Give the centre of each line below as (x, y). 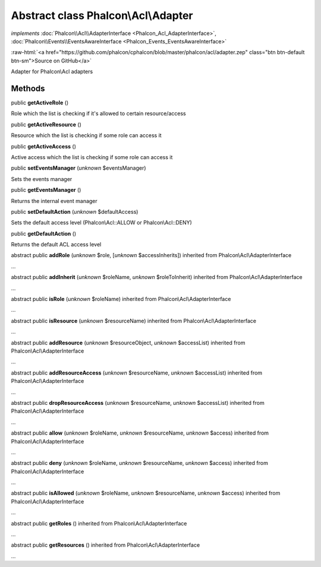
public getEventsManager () (46, 190)
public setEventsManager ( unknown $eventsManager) (78, 168)
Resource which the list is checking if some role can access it (86, 135)
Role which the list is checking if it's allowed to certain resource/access (99, 113)
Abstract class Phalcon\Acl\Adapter (102, 15)
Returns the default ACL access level (56, 245)
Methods (28, 88)
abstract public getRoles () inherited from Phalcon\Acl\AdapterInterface (99, 523)
